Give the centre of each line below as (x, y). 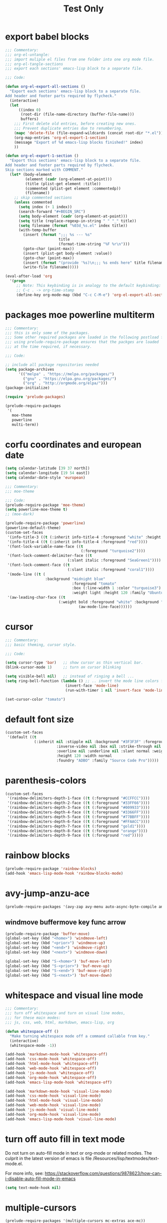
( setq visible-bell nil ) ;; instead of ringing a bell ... (70, 677)
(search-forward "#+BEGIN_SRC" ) (52, 212)
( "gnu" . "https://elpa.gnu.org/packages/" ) (70, 379)
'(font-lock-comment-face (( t (39, 565)
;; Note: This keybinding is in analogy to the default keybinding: (89, 286)
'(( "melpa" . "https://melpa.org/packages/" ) (66, 374)
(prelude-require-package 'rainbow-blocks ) (51, 869)
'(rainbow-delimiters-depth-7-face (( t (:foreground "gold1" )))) (76, 826)
